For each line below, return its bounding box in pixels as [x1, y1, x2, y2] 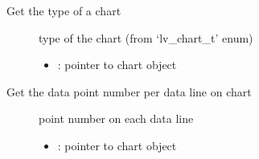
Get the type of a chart [6, 2, 121, 18]
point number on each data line [39, 110, 194, 127]
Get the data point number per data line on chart [6, 83, 252, 100]
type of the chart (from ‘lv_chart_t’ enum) [39, 29, 253, 46]
